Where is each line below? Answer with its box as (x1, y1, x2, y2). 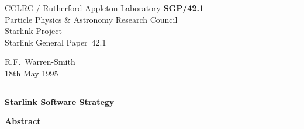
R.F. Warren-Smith (5, 55, 75, 68)
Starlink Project (5, 25, 62, 37)
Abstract (5, 115, 41, 127)
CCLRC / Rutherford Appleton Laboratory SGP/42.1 (5, 2, 204, 13)
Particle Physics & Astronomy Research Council (5, 13, 178, 25)
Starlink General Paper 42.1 (5, 36, 106, 48)
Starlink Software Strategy (5, 95, 115, 107)
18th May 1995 (5, 67, 58, 79)
